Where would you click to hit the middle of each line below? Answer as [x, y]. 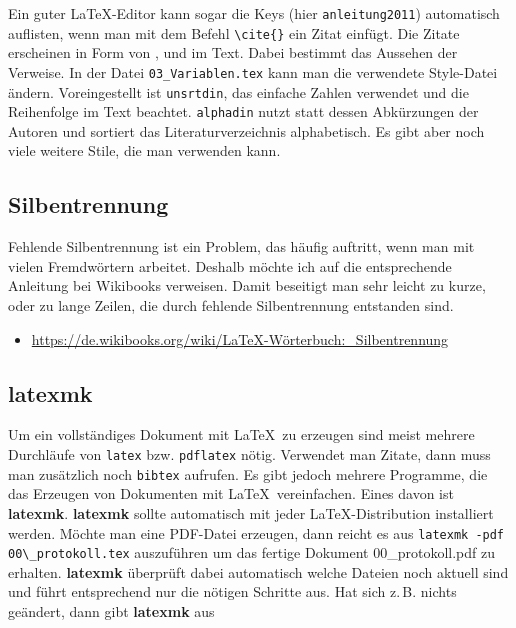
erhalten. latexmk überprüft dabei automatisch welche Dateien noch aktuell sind [258, 571]
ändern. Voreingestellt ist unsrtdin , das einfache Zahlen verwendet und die [238, 91]
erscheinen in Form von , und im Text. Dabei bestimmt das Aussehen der [233, 52]
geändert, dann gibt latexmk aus [111, 611]
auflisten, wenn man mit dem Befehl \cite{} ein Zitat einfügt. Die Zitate [234, 32]
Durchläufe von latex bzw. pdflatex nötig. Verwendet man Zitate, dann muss [249, 454]
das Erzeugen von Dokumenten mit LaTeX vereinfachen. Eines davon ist [231, 493]
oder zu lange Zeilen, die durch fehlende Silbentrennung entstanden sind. [231, 305]
